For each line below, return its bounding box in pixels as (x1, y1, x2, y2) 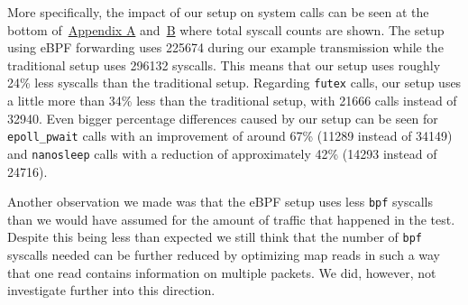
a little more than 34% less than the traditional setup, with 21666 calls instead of (7, 91, 457, 110)
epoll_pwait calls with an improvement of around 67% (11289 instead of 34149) (7, 126, 453, 145)
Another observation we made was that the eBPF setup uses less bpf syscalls (7, 192, 433, 211)
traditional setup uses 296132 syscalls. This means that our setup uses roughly (7, 55, 441, 74)
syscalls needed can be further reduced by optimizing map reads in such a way (7, 245, 441, 264)
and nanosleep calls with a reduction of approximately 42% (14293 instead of (7, 143, 437, 162)
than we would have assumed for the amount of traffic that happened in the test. (7, 209, 455, 228)
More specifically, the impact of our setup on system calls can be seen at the (7, 3, 429, 21)
